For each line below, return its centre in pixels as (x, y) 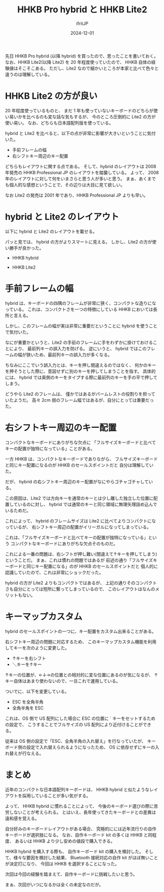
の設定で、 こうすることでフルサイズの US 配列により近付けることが (74, 724)
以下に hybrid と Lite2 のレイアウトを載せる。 (51, 231)
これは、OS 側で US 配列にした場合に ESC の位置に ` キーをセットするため (80, 718)
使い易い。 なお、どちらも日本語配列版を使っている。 (59, 123)
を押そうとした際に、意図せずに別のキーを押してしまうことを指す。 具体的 (80, 371)
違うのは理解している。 (29, 74)
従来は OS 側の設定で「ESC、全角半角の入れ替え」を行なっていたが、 (76, 741)
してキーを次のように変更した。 (37, 648)
